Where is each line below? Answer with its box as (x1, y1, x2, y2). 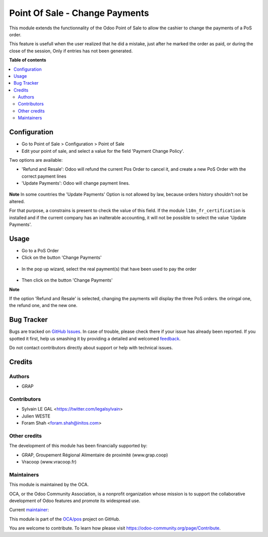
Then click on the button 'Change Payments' (21, 277, 113, 283)
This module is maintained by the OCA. (9, 482, 89, 488)
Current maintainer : (9, 507, 49, 513)
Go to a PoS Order (21, 247, 59, 253)
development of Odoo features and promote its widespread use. (9, 498, 140, 504)
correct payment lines (21, 173, 67, 179)
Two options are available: (9, 157, 63, 163)
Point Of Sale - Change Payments (9, 7, 149, 18)
